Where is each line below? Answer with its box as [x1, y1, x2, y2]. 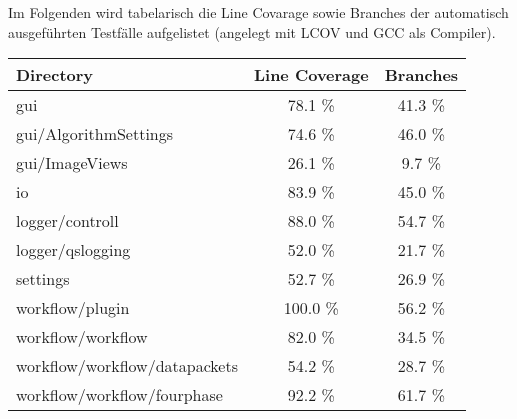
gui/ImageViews [16, 151, 128, 175]
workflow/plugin [16, 296, 130, 320]
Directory [16, 63, 94, 87]
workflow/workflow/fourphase [16, 383, 223, 407]
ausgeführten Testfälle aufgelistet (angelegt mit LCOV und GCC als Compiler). [8, 21, 496, 42]
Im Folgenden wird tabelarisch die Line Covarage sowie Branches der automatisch [8, 2, 509, 22]
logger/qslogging [16, 238, 131, 262]
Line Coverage [253, 63, 369, 87]
